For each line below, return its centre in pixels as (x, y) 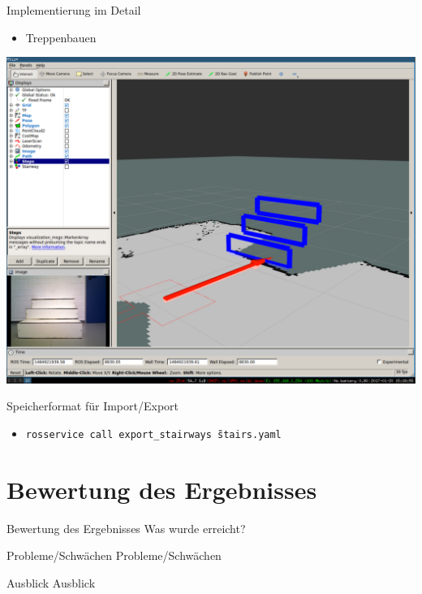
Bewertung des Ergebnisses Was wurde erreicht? (126, 528)
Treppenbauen (61, 37)
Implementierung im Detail (74, 10)
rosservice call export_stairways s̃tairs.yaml (153, 435)
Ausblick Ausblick (51, 582)
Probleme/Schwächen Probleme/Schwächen (114, 555)
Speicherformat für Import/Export (93, 406)
